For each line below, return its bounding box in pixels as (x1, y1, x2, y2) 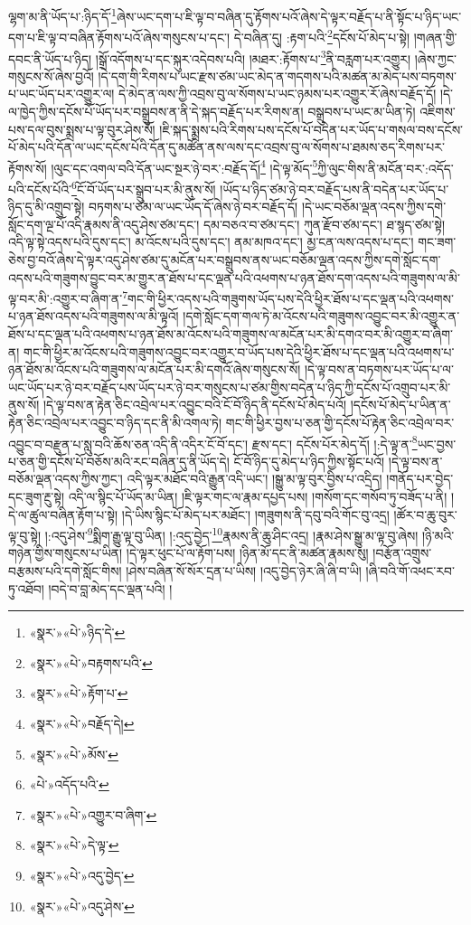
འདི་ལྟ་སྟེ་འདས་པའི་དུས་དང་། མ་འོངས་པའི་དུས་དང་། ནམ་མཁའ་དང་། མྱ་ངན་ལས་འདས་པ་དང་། (8, 232, 414, 251)
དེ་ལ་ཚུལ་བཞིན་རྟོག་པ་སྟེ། (8, 505, 118, 524)
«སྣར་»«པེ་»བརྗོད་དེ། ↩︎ (29, 714, 135, 733)
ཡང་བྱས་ (417, 434, 457, 453)
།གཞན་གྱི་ (413, 27, 457, 46)
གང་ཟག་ (418, 232, 457, 251)
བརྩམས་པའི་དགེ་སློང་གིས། (8, 562, 122, 580)
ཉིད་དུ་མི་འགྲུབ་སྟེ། (8, 197, 85, 216)
